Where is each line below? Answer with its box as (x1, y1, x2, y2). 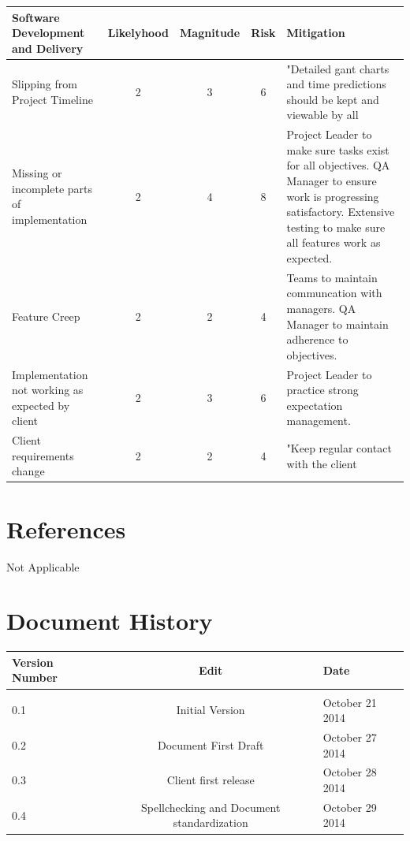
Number (12, 669, 58, 686)
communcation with (286, 285, 382, 301)
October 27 (322, 728, 377, 745)
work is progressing (286, 188, 379, 204)
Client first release (166, 772, 255, 788)
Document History (6, 605, 213, 637)
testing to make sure (286, 218, 386, 235)
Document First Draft (157, 736, 264, 753)
